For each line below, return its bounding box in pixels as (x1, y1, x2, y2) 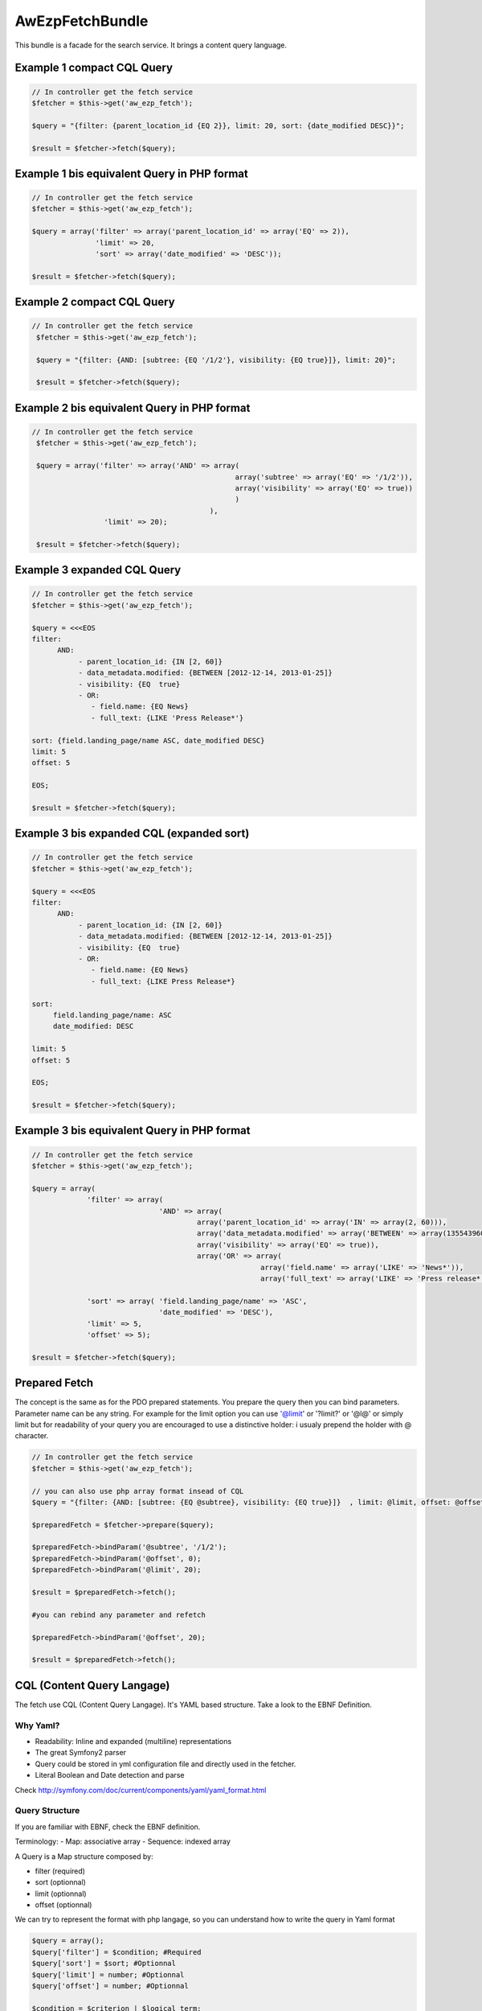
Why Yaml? (14, 1720, 60, 1731)
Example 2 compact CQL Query (14, 295, 176, 309)
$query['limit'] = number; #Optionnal (31, 1970, 185, 1979)
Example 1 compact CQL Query (14, 61, 173, 75)
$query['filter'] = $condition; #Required (31, 1947, 202, 1956)
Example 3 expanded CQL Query (14, 563, 182, 577)
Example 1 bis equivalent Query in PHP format (14, 167, 248, 180)
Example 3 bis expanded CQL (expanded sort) (14, 827, 250, 841)
